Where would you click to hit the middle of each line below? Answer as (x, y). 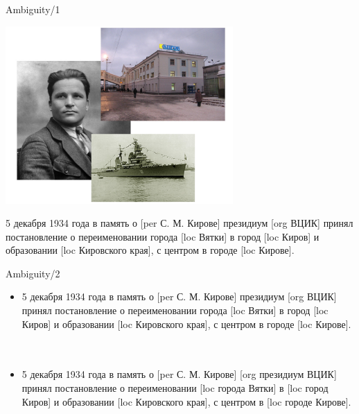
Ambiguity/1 (33, 9)
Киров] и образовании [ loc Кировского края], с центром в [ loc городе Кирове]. (186, 401)
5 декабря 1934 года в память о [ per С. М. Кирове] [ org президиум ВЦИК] (179, 374)
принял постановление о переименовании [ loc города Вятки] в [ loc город (175, 388)
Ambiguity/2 (33, 273)
